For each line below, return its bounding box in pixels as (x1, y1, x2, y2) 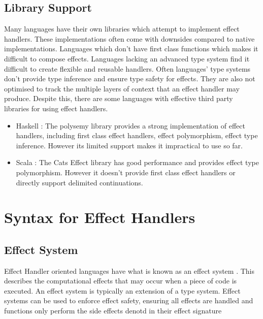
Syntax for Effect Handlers (4, 207, 195, 228)
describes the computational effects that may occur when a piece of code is (4, 275, 237, 286)
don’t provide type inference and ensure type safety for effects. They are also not (4, 73, 255, 84)
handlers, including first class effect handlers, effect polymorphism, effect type (16, 130, 258, 141)
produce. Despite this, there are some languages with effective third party (4, 93, 233, 104)
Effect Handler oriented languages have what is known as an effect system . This (4, 265, 254, 276)
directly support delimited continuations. (16, 177, 143, 187)
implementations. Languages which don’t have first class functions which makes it (4, 43, 258, 54)
